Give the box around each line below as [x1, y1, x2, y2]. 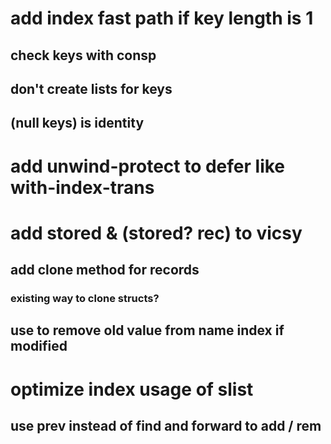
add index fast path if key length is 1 [10, 7, 314, 30]
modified [10, 338, 68, 355]
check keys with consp [10, 47, 157, 64]
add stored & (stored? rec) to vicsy [10, 222, 303, 244]
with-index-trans [10, 176, 155, 199]
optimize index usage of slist [10, 378, 254, 401]
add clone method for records [10, 262, 200, 279]
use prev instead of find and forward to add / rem [10, 418, 322, 435]
